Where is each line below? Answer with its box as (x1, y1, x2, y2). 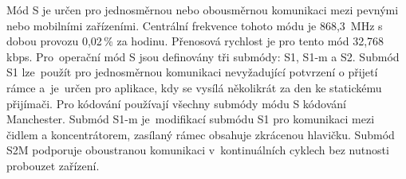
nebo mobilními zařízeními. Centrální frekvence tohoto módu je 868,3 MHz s (6, 17, 383, 33)
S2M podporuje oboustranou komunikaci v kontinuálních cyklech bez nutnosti (6, 142, 389, 158)
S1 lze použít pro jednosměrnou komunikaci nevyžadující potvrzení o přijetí (6, 64, 378, 80)
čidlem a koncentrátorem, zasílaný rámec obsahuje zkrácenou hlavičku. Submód (6, 126, 395, 142)
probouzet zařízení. (6, 157, 100, 173)
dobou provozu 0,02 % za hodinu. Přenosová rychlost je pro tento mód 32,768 (6, 33, 384, 49)
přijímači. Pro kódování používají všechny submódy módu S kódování (6, 95, 346, 111)
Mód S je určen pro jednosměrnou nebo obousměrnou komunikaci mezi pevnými (6, 2, 399, 18)
